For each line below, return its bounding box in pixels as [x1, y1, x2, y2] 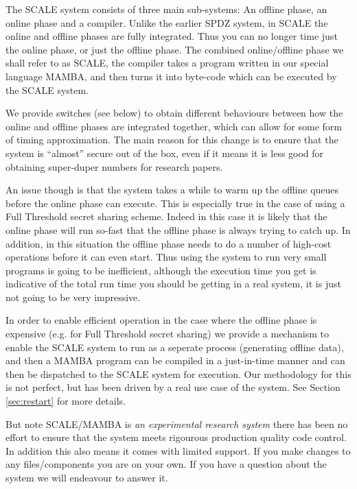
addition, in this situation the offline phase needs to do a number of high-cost [5, 236, 332, 250]
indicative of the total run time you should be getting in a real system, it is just [5, 276, 341, 291]
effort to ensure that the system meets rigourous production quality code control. [5, 430, 347, 444]
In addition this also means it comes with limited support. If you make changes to [5, 443, 351, 457]
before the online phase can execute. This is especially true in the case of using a [5, 195, 345, 210]
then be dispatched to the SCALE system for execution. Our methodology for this [5, 366, 352, 381]
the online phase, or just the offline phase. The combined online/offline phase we [5, 42, 344, 56]
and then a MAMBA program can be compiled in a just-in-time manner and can [5, 353, 345, 368]
